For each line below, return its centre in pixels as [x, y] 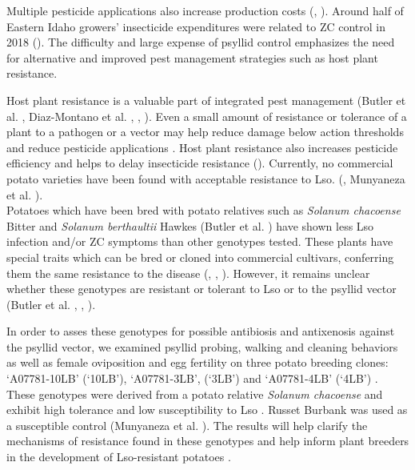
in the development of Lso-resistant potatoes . [119, 457]
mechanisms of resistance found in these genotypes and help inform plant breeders [208, 441]
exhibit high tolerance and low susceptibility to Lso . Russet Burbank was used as [207, 410]
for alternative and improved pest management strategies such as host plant [192, 57]
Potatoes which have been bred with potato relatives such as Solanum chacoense [204, 210]
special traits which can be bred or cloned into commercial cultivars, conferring [200, 257]
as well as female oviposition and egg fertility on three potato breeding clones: [198, 362]
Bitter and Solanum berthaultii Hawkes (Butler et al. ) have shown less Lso [190, 225]
